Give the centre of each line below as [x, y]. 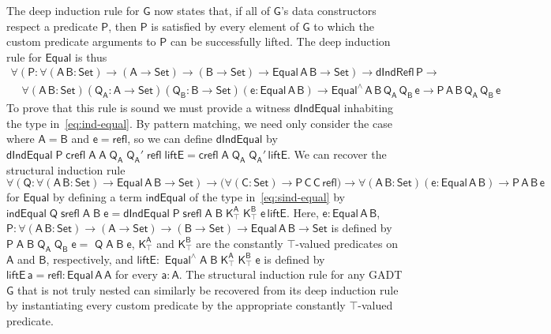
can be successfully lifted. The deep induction [280, 41]
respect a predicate [52, 26]
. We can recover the [337, 154]
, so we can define [170, 139]
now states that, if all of [212, 10]
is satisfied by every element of [225, 26]
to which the [344, 26]
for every [137, 274]
